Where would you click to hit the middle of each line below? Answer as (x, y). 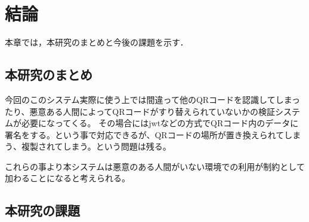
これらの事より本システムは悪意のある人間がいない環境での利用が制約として (155, 166)
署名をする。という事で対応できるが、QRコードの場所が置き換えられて (145, 134)
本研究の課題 (42, 210)
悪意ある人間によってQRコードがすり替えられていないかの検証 (152, 111)
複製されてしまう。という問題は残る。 (96, 146)
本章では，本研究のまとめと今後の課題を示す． (97, 42)
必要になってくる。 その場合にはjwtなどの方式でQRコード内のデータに (160, 123)
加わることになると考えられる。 (67, 178)
